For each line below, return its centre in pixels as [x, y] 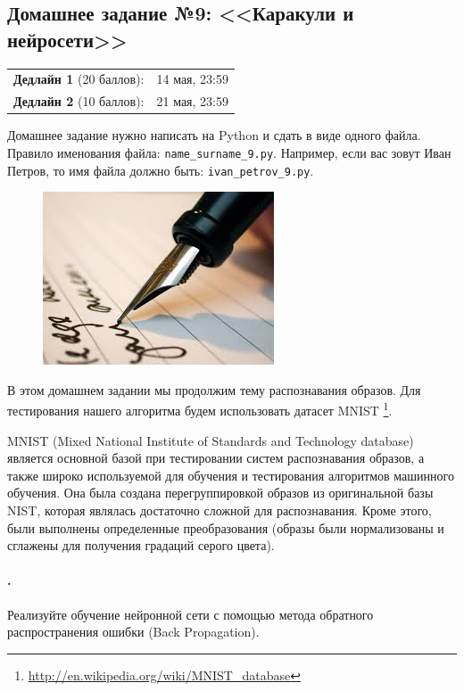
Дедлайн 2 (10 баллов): [79, 101]
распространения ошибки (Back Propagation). [133, 632]
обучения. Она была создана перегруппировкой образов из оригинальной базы [220, 493]
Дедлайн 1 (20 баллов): [79, 79]
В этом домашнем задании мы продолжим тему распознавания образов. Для [214, 389]
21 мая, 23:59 [193, 101]
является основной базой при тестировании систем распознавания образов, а [216, 458]
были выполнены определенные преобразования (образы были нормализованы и [226, 527]
